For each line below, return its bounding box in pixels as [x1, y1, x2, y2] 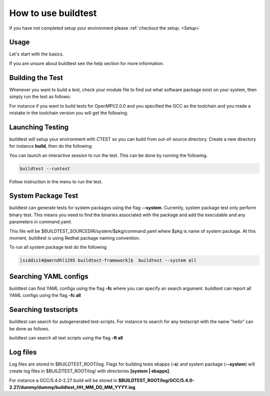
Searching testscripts [9, 305, 78, 314]
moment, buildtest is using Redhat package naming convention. [9, 235, 140, 241]
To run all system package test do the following [9, 244, 107, 250]
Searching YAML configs [9, 272, 88, 280]
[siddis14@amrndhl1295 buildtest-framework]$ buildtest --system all [19, 258, 197, 263]
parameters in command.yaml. [9, 219, 72, 225]
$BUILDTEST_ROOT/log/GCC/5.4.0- [118, 377, 194, 383]
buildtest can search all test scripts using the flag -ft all [9, 335, 123, 340]
